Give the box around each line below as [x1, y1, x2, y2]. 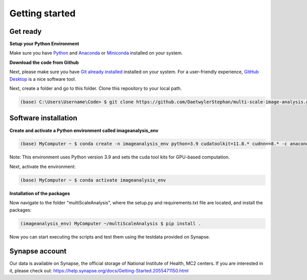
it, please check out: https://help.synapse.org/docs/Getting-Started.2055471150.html [9, 267, 189, 273]
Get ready [9, 27, 42, 36]
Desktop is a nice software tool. [9, 76, 76, 82]
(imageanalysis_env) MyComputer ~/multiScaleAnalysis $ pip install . [20, 220, 202, 226]
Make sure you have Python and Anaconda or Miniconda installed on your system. [9, 50, 183, 56]
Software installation [9, 114, 78, 123]
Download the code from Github [9, 59, 79, 65]
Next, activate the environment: [9, 164, 76, 170]
